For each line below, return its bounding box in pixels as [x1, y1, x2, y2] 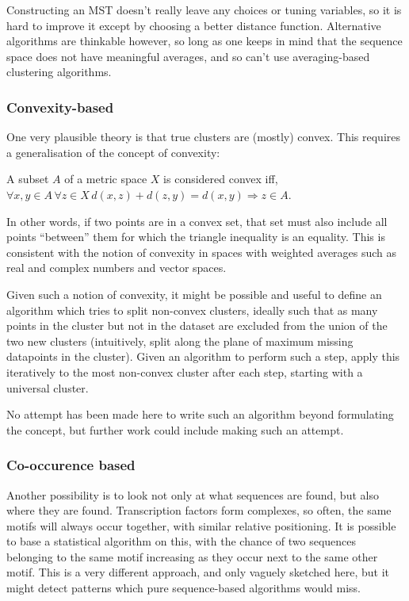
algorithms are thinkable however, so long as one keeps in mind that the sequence [6, 33, 403, 49]
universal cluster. [6, 379, 89, 396]
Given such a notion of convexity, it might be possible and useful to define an [6, 285, 382, 302]
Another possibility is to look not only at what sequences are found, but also [6, 486, 379, 503]
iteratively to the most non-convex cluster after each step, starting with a [6, 363, 363, 380]
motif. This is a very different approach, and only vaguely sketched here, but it [6, 564, 389, 580]
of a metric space [64, 170, 147, 187]
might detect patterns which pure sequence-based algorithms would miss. [6, 580, 361, 596]
